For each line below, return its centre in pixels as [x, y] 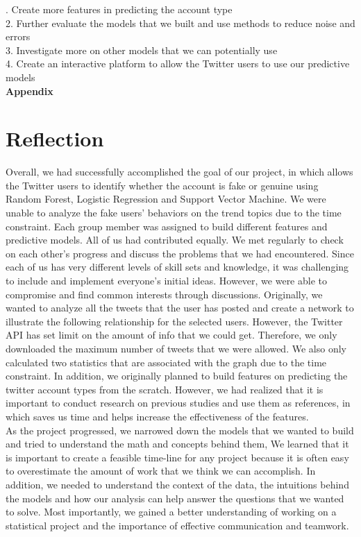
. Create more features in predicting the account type [119, 9]
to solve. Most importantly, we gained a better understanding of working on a [171, 512]
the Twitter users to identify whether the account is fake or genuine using [162, 185]
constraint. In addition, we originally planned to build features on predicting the [177, 376]
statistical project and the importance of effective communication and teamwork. [177, 525]
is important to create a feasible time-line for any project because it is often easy [177, 457]
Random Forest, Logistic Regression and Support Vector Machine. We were [166, 199]
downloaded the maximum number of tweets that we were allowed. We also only [176, 348]
